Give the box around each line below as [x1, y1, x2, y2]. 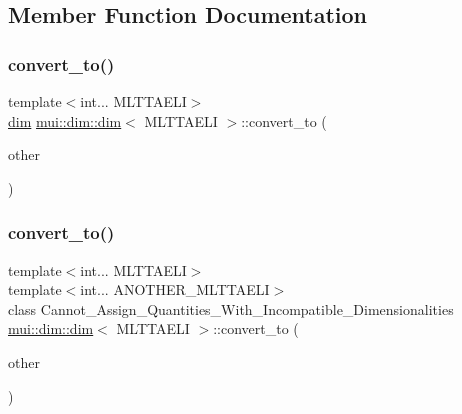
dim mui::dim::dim [8, 110, 122, 131]
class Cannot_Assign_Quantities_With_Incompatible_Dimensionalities [8, 298, 454, 319]
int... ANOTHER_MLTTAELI [80, 279, 270, 300]
